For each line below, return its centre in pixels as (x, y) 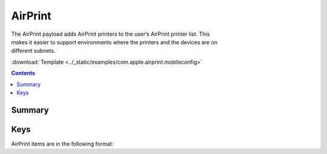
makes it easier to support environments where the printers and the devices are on (114, 42)
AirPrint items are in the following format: (62, 144)
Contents (23, 73)
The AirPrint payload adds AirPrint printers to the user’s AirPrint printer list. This (111, 34)
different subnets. (33, 51)
